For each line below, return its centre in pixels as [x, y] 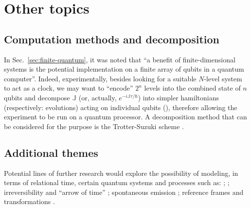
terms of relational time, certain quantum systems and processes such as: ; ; [117, 182]
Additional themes [51, 152]
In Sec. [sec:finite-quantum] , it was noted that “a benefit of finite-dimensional [120, 59]
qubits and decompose [37, 97]
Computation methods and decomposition [112, 39]
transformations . [29, 201]
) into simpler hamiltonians [178, 97]
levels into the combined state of [192, 88]
